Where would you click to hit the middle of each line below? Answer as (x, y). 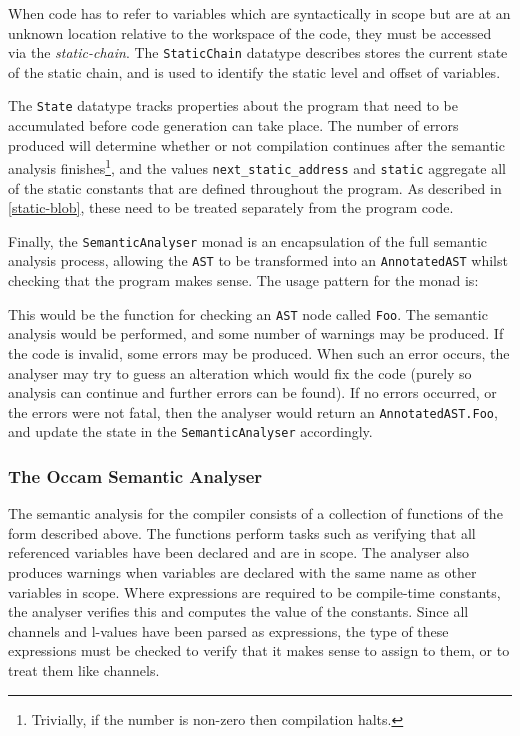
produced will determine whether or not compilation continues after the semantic (256, 144)
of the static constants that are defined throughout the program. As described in (255, 187)
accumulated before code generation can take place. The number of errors (233, 125)
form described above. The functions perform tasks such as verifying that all (242, 532)
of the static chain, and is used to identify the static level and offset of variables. (254, 71)
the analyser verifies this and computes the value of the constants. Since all (238, 611)
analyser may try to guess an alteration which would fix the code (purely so (240, 372)
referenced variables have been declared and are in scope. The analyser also (238, 552)
